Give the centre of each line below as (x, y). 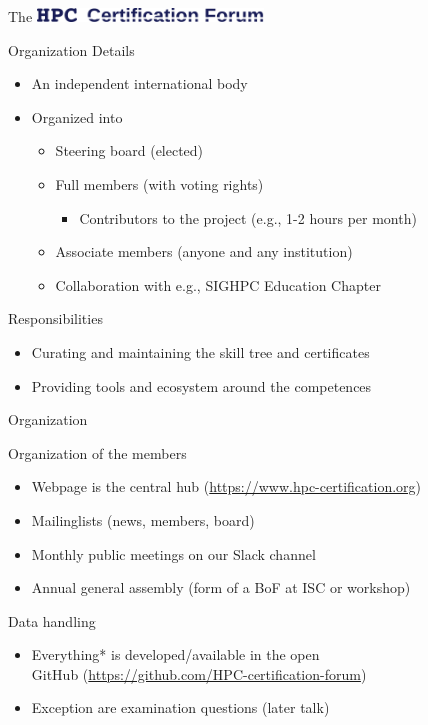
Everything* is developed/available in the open (175, 654)
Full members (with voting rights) (159, 183)
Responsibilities (55, 318)
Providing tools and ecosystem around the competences (201, 385)
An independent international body (139, 83)
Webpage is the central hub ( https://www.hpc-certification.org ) (226, 486)
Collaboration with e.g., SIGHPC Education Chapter (218, 284)
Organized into (77, 116)
